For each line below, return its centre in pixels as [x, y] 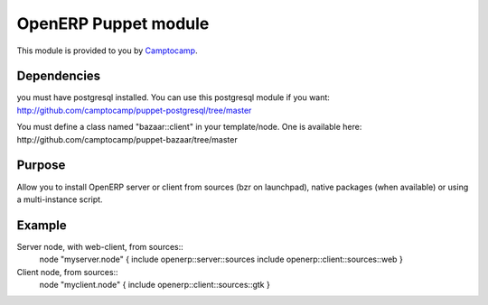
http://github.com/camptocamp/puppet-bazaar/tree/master [127, 139]
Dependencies [59, 76]
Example [42, 225]
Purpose [41, 166]
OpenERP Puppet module [113, 23]
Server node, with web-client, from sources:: [100, 246]
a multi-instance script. [60, 199]
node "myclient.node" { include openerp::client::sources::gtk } [155, 285]
